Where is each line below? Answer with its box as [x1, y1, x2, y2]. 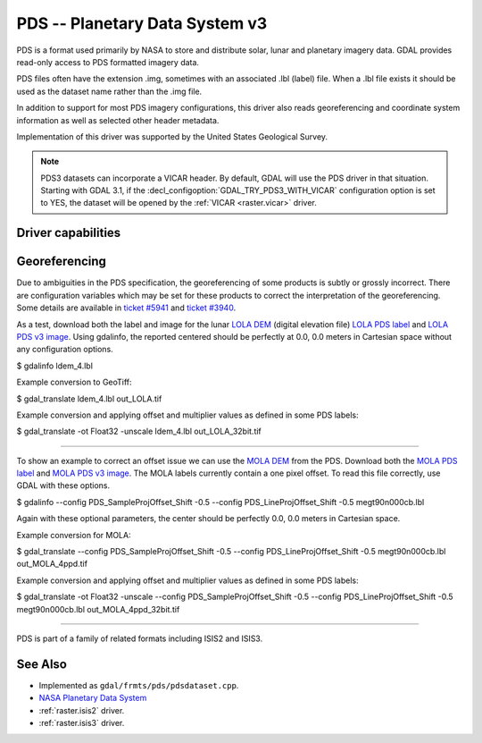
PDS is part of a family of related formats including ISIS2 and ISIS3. [16, 633, 263, 644]
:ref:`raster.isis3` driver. [38, 718, 125, 729]
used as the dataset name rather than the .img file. [16, 86, 203, 97]
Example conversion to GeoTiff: [16, 376, 133, 388]
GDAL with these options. [16, 480, 111, 491]
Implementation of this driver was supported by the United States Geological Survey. [16, 131, 328, 142]
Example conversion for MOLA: [16, 529, 131, 540]
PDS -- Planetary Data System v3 [16, 13, 268, 33]
